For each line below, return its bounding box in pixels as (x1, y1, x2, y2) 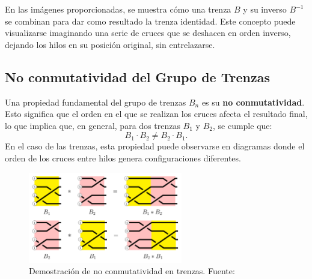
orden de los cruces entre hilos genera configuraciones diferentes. (5, 151, 241, 164)
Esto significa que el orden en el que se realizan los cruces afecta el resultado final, (5, 107, 308, 120)
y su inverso (243, 3, 287, 15)
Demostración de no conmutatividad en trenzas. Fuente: (29, 265, 235, 277)
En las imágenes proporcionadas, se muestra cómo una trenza (5, 3, 231, 15)
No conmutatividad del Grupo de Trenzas (5, 67, 270, 86)
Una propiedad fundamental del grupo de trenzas (5, 95, 186, 108)
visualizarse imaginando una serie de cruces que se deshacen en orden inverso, (5, 26, 291, 39)
